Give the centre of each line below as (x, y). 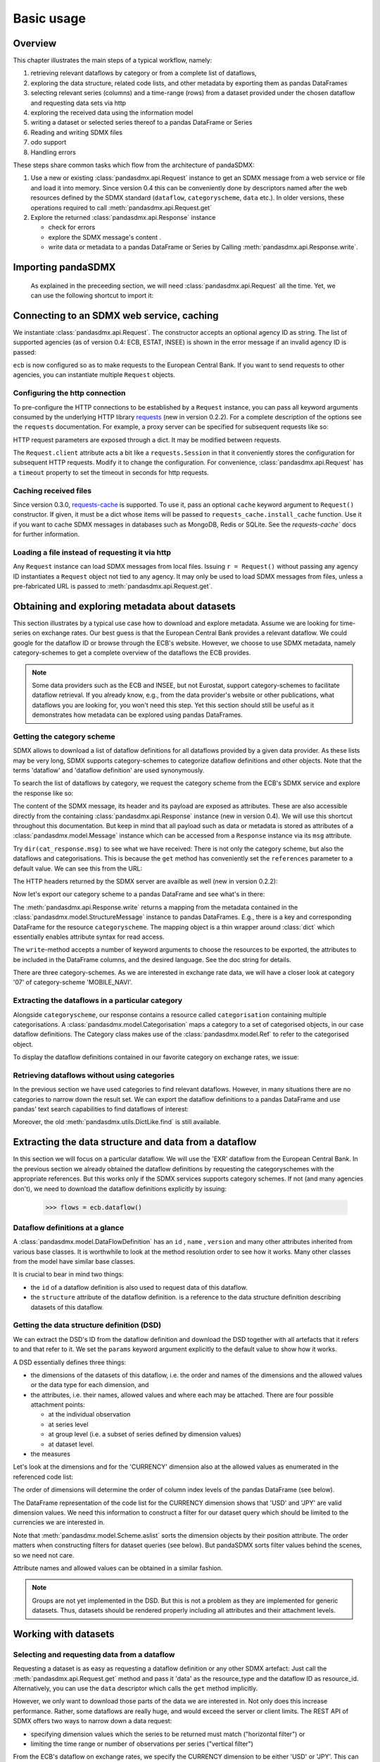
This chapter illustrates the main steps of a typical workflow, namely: (113, 61)
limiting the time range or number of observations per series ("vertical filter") (142, 1744)
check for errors (72, 227)
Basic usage (49, 18)
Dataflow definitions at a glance (69, 1228)
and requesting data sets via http (78, 103)
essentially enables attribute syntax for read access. (89, 937)
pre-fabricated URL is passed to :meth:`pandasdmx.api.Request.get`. (113, 586)
